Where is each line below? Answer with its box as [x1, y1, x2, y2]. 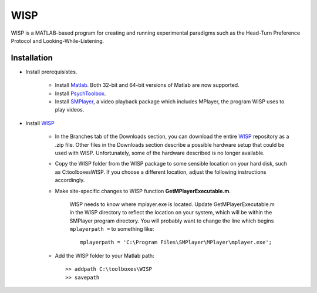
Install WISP [25, 119, 55, 126]
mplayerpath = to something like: [69, 225, 154, 233]
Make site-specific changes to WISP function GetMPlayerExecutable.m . [55, 187, 231, 194]
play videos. [55, 106, 85, 113]
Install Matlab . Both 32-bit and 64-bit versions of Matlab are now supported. [55, 82, 240, 89]
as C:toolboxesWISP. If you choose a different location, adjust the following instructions [55, 168, 267, 176]
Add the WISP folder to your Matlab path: [55, 252, 155, 259]
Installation [11, 53, 53, 63]
